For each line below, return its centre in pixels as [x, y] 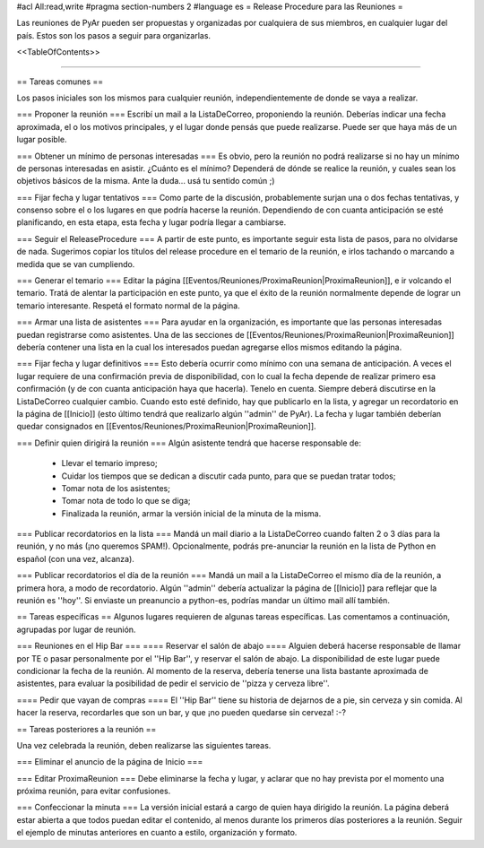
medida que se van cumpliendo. [76, 264]
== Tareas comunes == [60, 82]
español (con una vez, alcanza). [75, 558]
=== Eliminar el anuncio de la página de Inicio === [110, 762]
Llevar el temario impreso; [109, 463]
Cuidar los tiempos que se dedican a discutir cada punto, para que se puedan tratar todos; [229, 476]
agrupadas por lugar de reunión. [76, 629]
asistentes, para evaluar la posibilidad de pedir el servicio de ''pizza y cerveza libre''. [173, 684]
